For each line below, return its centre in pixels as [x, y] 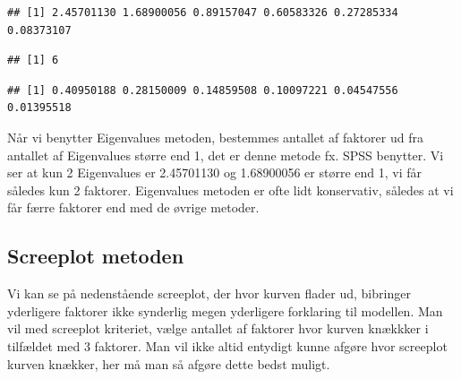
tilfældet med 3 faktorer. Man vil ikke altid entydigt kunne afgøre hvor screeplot [227, 345]
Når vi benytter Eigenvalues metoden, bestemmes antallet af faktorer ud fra [215, 137]
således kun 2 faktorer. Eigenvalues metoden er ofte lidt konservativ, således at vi [230, 189]
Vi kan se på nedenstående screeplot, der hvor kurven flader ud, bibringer [209, 293]
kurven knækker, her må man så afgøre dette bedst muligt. [169, 363]
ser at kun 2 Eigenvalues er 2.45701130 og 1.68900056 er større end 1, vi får [215, 172]
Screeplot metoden [96, 256]
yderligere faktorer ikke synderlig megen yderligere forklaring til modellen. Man [225, 310]
